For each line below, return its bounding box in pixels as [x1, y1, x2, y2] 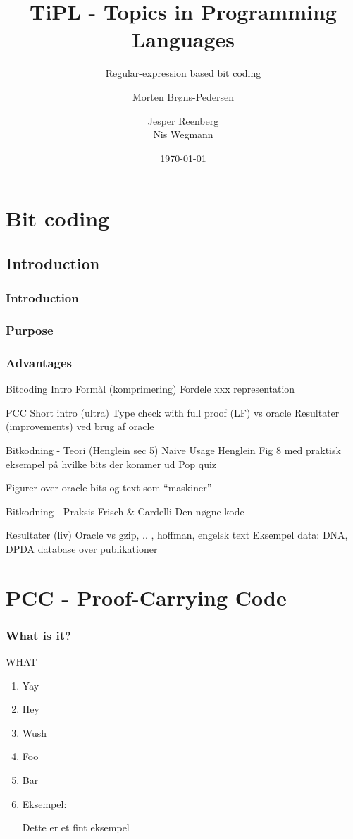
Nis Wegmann [153, 127, 213, 142]
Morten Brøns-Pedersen [132, 89, 235, 104]
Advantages [6, 353, 73, 371]
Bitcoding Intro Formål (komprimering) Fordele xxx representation [6, 381, 295, 396]
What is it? [6, 626, 71, 644]
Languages [131, 25, 235, 54]
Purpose [6, 321, 54, 339]
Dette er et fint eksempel [22, 820, 130, 835]
